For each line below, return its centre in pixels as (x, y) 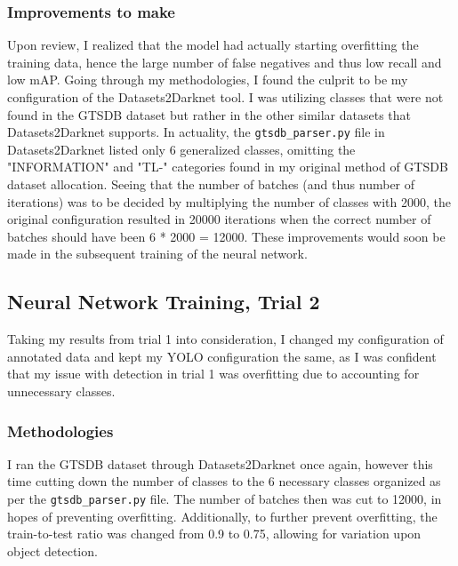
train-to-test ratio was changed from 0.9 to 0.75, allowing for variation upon (214, 534)
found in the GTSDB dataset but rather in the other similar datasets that (209, 114)
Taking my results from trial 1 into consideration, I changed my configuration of (225, 339)
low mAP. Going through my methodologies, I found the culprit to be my (208, 80)
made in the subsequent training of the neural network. (157, 254)
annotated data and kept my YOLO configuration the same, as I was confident (222, 356)
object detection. (52, 550)
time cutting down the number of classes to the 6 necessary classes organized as (224, 481)
